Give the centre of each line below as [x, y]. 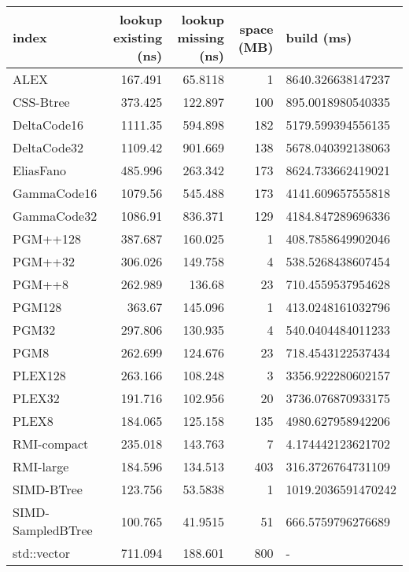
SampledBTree [53, 530]
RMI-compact [51, 444]
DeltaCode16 [48, 125]
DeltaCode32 [48, 147]
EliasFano [40, 170]
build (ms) [319, 37]
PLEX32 [36, 398]
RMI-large [41, 466]
